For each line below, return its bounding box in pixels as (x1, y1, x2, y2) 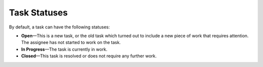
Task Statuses (9, 7, 68, 18)
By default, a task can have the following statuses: (9, 24, 110, 30)
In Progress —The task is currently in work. (21, 46, 108, 52)
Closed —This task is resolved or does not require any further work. (21, 53, 157, 59)
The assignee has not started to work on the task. (21, 40, 121, 45)
